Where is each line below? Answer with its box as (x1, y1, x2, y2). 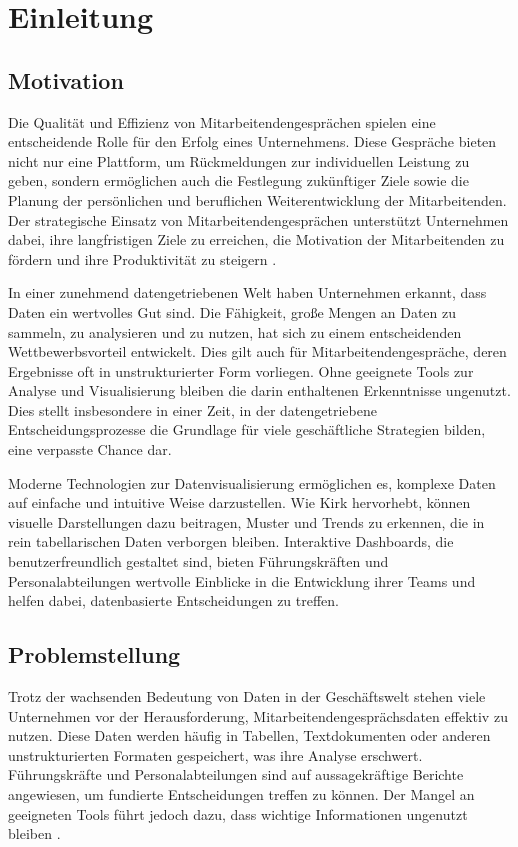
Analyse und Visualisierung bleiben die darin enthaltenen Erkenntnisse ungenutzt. (8, 380, 511, 401)
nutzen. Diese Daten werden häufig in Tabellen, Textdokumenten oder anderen (8, 725, 491, 746)
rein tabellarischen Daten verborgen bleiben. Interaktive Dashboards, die (8, 531, 454, 552)
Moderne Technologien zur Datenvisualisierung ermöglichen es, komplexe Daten (8, 472, 496, 493)
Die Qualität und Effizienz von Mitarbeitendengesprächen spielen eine (8, 111, 436, 132)
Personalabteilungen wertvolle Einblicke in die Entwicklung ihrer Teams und (8, 570, 476, 591)
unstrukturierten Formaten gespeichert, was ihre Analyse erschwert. (8, 744, 423, 765)
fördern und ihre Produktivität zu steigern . (8, 248, 277, 269)
